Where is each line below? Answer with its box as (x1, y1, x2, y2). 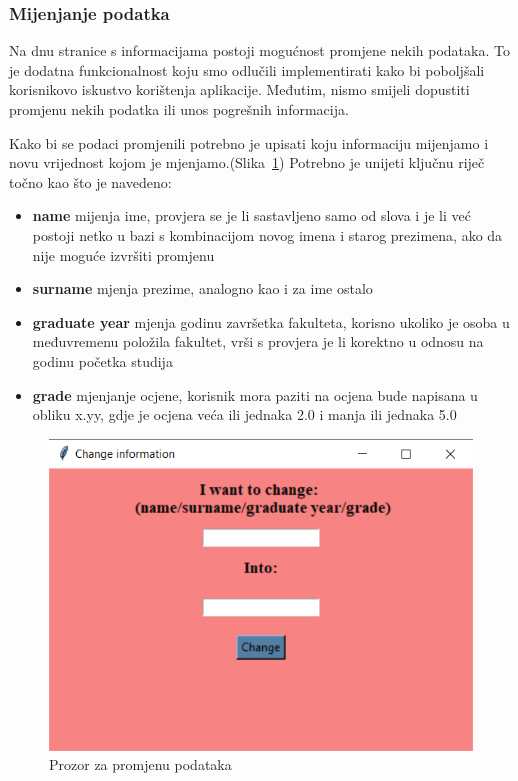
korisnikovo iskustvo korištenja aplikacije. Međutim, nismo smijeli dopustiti (9, 79, 470, 100)
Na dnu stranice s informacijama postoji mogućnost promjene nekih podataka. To (9, 40, 510, 61)
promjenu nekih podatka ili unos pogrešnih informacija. (9, 99, 349, 119)
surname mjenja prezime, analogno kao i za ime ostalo (32, 278, 373, 299)
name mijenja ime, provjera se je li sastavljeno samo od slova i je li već (32, 205, 471, 226)
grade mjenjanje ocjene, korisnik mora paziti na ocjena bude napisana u (32, 384, 478, 405)
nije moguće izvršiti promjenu (32, 244, 215, 265)
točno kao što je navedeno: (9, 171, 172, 192)
